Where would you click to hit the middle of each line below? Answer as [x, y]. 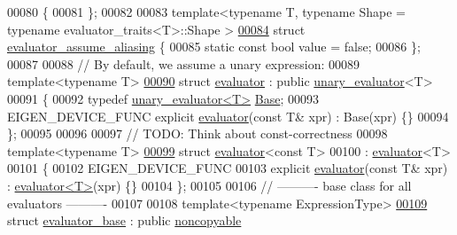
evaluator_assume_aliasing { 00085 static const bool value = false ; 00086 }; [214, 47]
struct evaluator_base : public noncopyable [124, 220]
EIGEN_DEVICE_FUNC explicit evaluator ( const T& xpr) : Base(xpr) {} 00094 [228, 116]
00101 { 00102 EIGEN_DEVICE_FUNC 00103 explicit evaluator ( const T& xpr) [228, 168]
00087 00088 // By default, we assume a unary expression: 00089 [184, 63]
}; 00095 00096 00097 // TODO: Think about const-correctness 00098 [198, 133]
